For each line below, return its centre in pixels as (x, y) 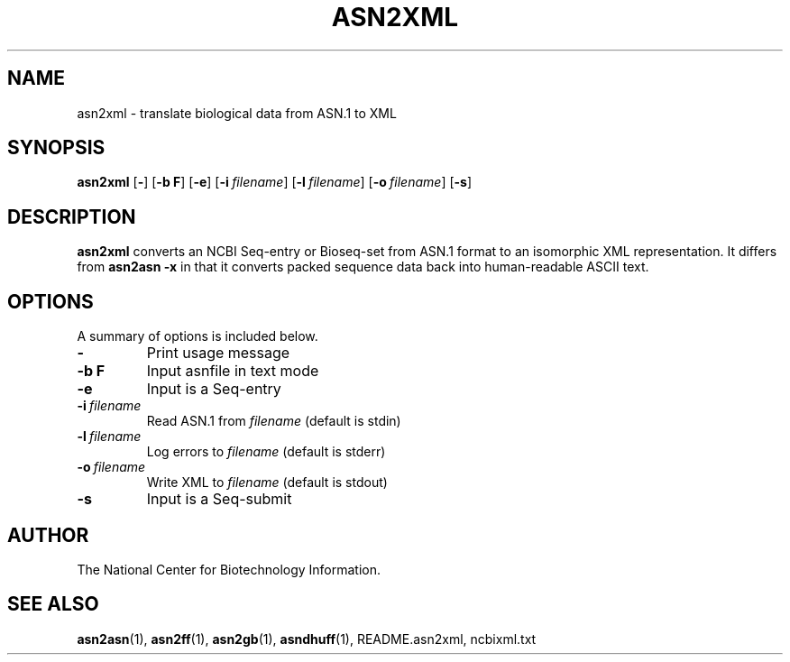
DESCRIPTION (72, 216)
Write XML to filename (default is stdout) (267, 483)
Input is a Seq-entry (214, 389)
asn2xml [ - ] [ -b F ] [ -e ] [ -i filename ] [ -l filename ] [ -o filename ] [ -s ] (275, 182)
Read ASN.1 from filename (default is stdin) (274, 421)
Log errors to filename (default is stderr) (266, 452)
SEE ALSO (53, 604)
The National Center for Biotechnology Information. (229, 569)
